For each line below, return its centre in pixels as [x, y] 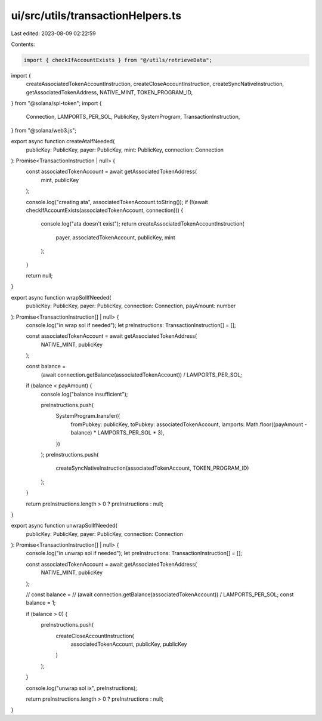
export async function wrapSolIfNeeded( [61, 297]
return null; [39, 275]
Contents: [23, 44]
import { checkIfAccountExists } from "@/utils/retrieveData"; [118, 60]
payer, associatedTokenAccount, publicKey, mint [115, 237]
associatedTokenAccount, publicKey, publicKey [129, 644]
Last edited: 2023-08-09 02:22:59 [53, 33]
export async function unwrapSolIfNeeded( [64, 526]
